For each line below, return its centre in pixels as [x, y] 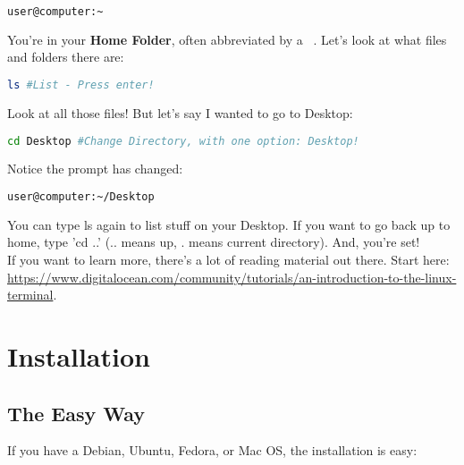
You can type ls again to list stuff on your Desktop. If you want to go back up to [229, 224]
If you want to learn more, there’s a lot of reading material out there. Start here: [228, 260]
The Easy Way [76, 413]
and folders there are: [66, 57]
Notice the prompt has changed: [95, 169]
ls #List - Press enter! [81, 85]
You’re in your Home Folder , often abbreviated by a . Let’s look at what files [227, 39]
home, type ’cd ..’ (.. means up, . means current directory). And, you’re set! [214, 242]
